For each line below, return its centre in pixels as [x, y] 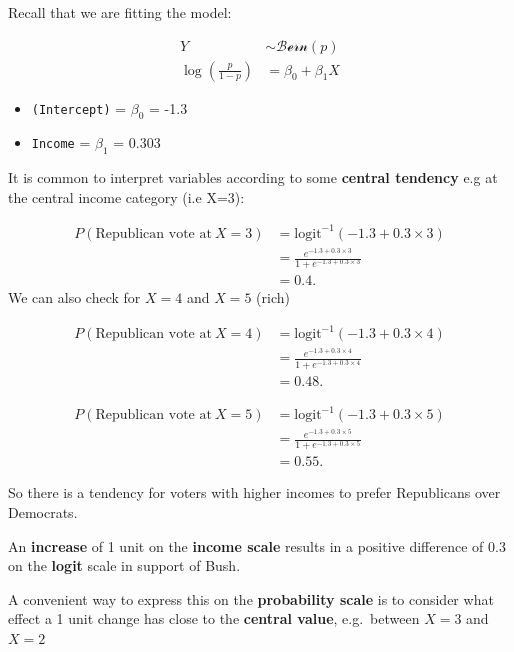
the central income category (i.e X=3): [126, 196]
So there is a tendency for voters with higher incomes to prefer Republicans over [254, 492]
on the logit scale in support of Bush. [124, 565]
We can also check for [74, 297]
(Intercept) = [79, 107]
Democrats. [43, 512]
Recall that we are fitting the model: [120, 12]
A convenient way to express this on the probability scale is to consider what [251, 598]
